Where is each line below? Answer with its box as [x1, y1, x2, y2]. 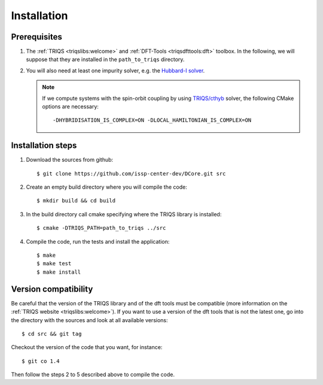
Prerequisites [11, 32, 62, 42]
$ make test [36, 260, 72, 267]
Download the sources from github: [26, 156, 114, 163]
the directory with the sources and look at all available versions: [11, 316, 168, 323]
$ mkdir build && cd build [36, 198, 116, 204]
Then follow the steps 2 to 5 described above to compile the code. [11, 371, 175, 378]
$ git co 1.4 [22, 357, 60, 365]
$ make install [36, 268, 81, 275]
